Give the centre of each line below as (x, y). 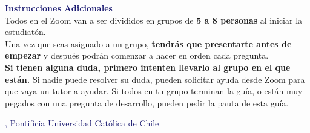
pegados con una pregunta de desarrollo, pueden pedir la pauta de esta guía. (147, 102)
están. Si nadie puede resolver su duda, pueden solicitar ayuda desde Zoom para (155, 79)
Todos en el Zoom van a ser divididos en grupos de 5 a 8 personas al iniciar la (154, 20)
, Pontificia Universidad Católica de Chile (82, 123)
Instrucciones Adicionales (59, 8)
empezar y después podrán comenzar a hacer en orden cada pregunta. (137, 55)
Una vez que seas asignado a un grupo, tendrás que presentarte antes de (148, 43)
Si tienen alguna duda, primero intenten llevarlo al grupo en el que (148, 67)
